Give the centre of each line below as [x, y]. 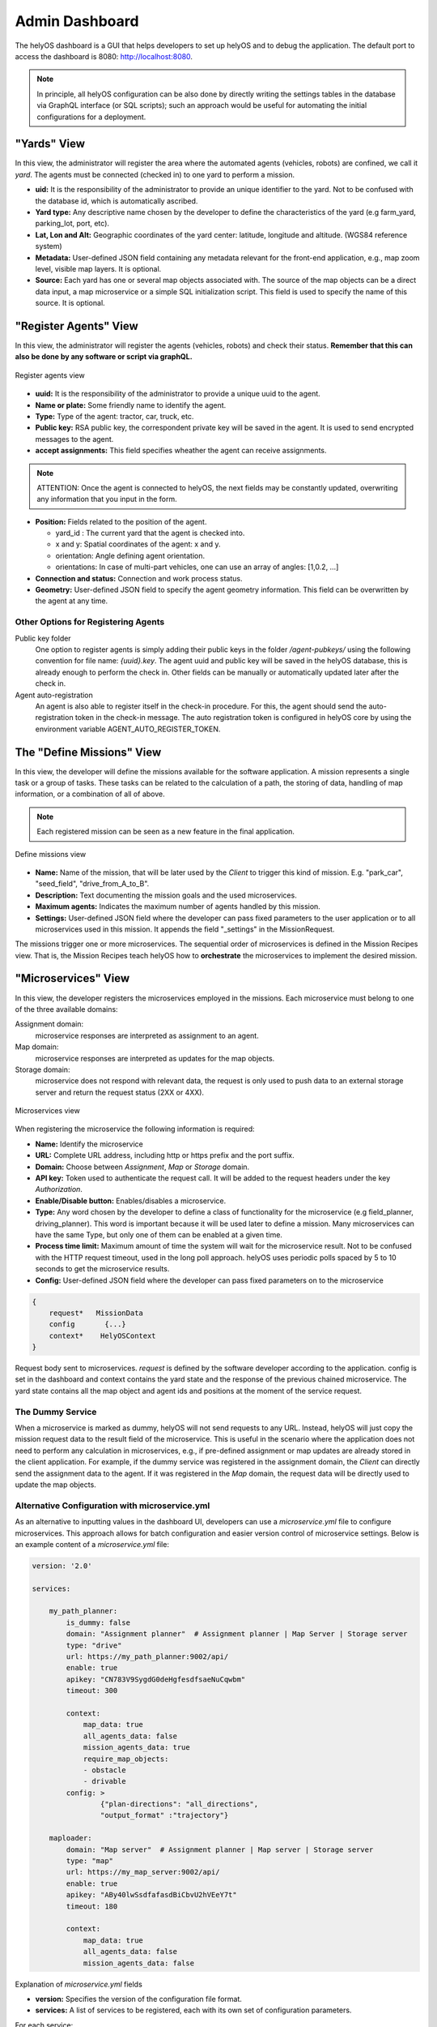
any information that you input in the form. [107, 499]
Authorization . [59, 1189]
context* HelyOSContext [103, 1335]
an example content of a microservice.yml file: [92, 1544]
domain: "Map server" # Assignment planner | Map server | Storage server [220, 1849]
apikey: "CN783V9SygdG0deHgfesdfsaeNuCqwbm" [156, 1679]
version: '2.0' [62, 1566]
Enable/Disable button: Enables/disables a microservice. [131, 1201]
